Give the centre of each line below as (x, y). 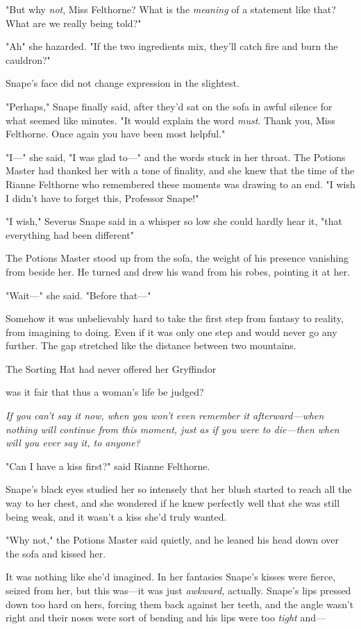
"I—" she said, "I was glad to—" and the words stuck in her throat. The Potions (176, 157)
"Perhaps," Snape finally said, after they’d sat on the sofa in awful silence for (169, 106)
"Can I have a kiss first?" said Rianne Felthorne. (108, 466)
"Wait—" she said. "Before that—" (78, 295)
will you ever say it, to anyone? (73, 443)
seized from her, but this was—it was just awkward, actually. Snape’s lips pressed (178, 590)
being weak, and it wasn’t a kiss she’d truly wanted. (116, 516)
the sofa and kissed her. (56, 553)
